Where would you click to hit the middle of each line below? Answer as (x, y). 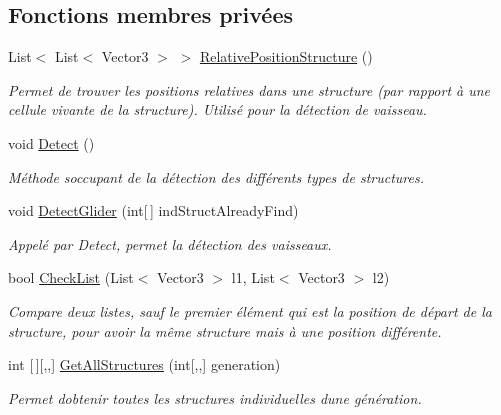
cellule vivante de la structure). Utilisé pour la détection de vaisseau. (217, 109)
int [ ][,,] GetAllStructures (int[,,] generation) (144, 364)
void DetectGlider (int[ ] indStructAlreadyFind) (153, 210)
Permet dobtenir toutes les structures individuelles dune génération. (215, 397)
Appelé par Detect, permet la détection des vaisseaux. (170, 243)
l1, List (253, 277)
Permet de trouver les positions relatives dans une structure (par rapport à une (249, 89)
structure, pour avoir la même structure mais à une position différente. (225, 330)
